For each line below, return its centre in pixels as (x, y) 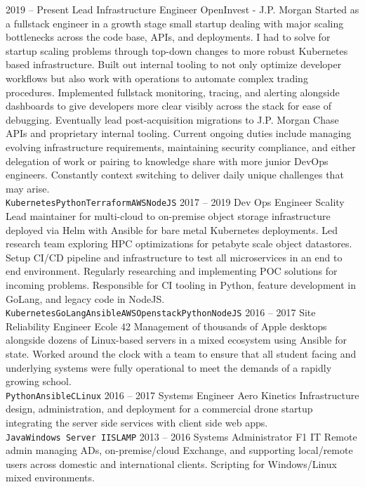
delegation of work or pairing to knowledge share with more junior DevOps (167, 161)
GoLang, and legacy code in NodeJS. (85, 298)
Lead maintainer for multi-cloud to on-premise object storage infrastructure (168, 215)
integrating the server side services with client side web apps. (137, 422)
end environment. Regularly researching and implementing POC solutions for (172, 271)
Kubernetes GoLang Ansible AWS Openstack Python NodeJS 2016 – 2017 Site (161, 312)
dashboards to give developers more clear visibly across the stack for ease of (168, 106)
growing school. (39, 381)
